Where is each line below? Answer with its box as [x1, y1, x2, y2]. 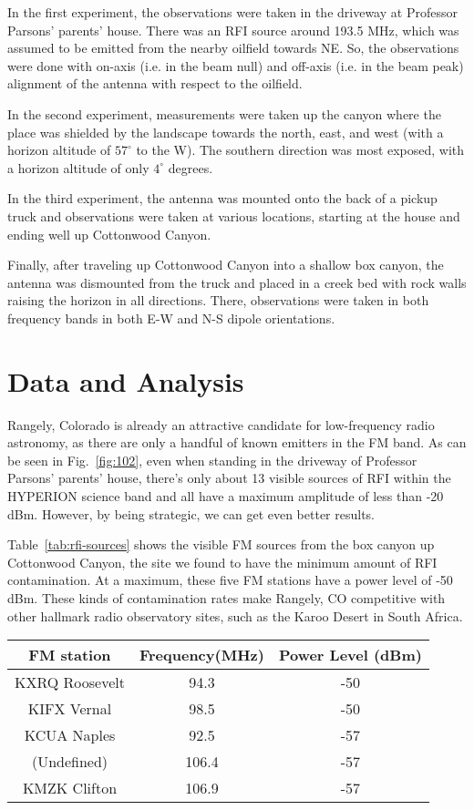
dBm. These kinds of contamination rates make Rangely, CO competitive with [7, 588, 446, 607]
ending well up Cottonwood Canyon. [7, 224, 211, 243]
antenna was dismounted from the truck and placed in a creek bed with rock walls [7, 272, 467, 292]
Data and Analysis [7, 362, 244, 399]
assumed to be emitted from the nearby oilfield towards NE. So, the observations [7, 38, 459, 57]
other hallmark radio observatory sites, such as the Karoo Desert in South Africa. [7, 606, 463, 625]
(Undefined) [31, 751, 108, 773]
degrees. [168, 158, 213, 177]
